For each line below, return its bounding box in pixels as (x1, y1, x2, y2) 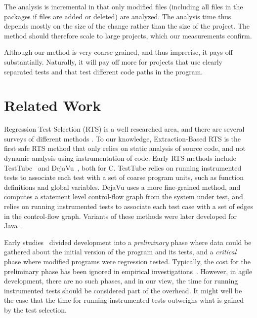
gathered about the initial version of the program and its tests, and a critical (4, 247, 237, 257)
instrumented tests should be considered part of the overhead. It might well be (4, 285, 242, 295)
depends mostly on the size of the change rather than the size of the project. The (4, 21, 250, 31)
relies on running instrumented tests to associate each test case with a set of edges (4, 201, 254, 212)
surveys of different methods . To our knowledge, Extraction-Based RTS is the (4, 133, 241, 143)
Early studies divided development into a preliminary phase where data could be (4, 237, 252, 247)
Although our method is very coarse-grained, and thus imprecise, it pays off (4, 47, 233, 57)
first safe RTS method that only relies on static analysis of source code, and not (4, 143, 246, 153)
